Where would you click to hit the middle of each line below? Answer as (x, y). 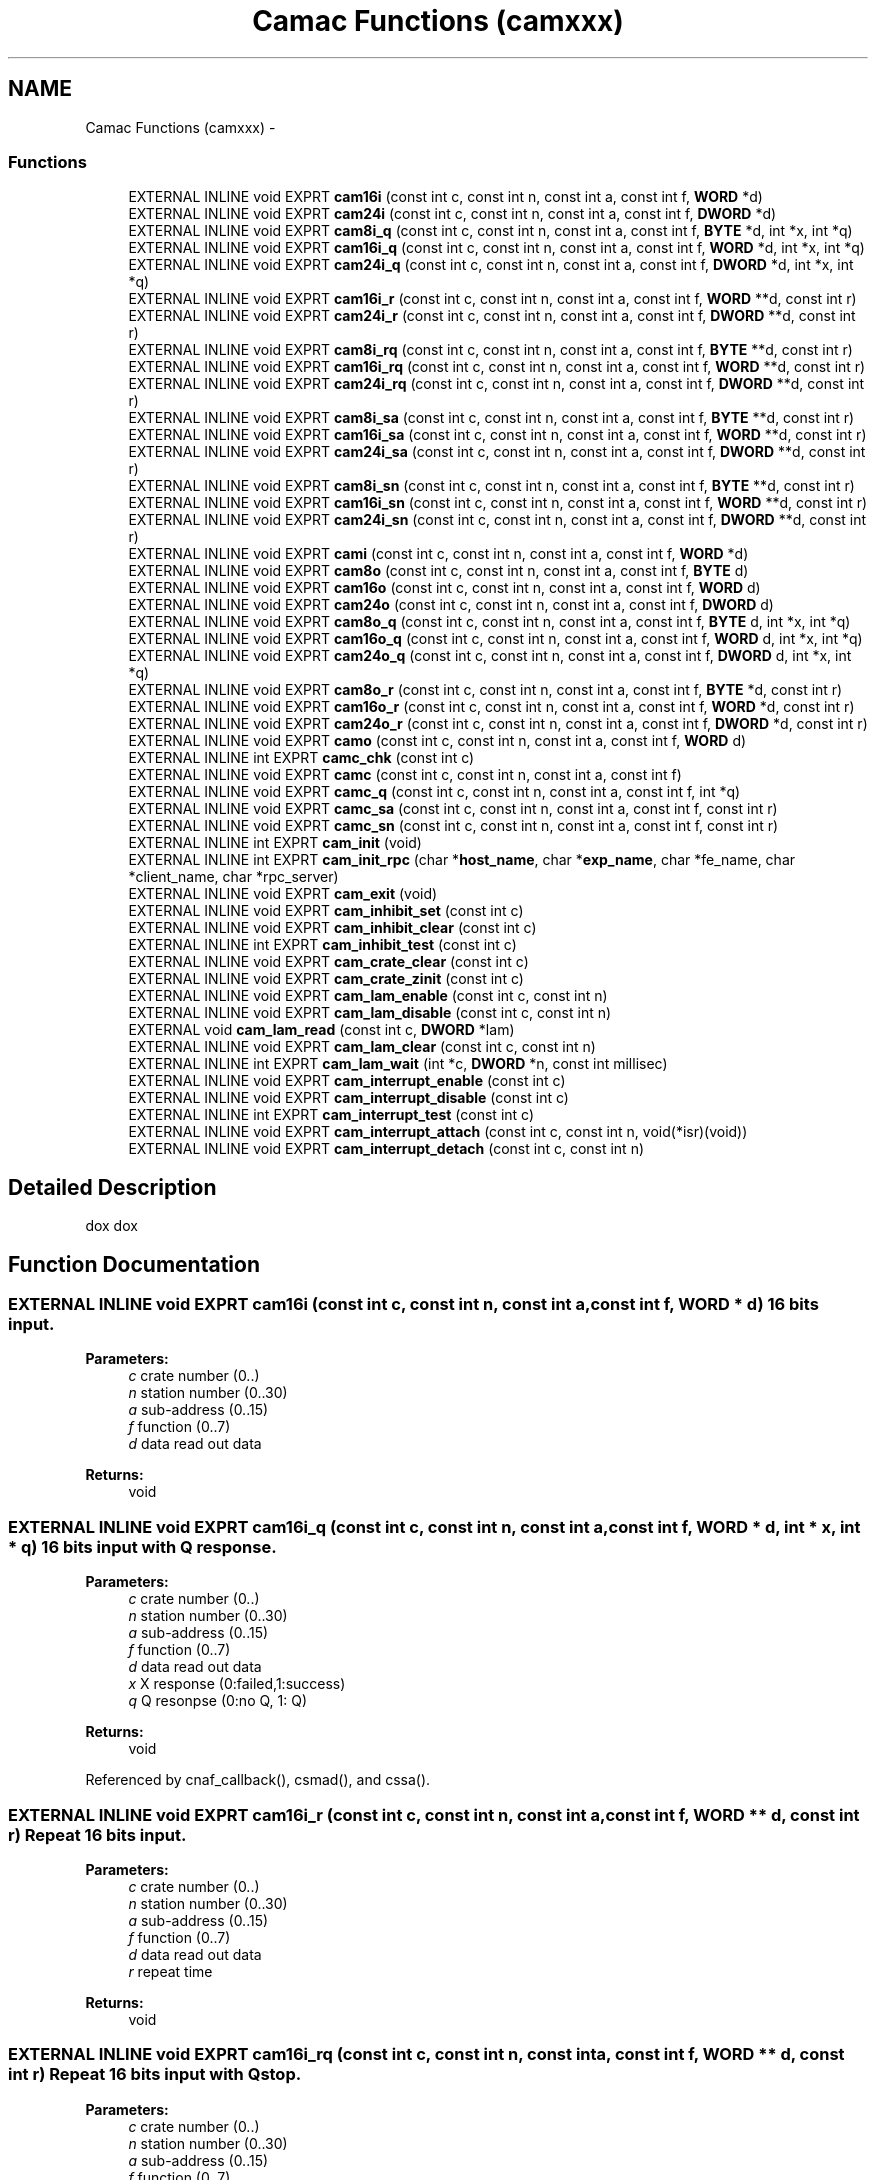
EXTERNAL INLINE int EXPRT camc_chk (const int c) (301, 758)
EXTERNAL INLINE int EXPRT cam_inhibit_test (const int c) (322, 945)
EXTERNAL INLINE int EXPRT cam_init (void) (275, 843)
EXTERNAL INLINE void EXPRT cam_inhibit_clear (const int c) (332, 928)
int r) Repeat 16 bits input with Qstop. (155, 2074)
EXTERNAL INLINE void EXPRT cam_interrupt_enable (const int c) (347, 1081)
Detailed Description (112, 1187)
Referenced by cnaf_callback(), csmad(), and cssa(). (258, 1780)
